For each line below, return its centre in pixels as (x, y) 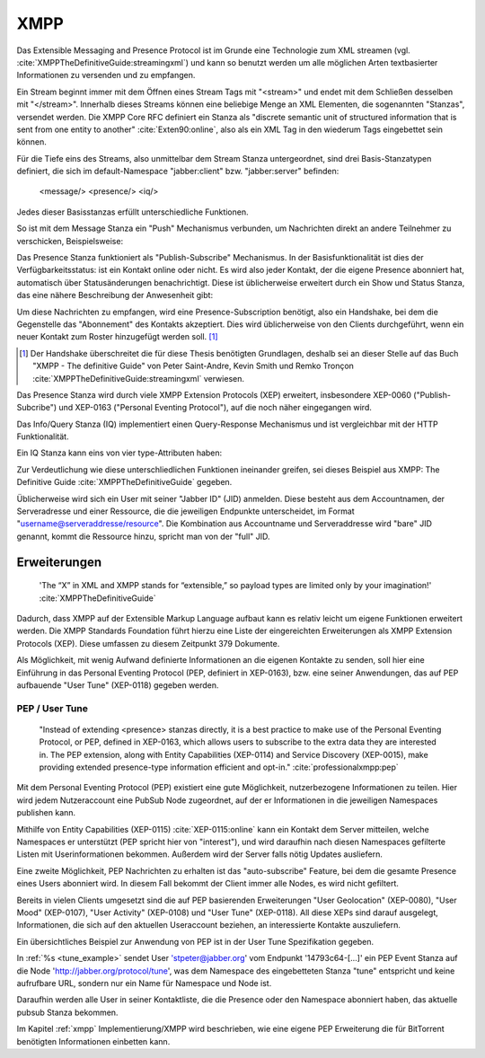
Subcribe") (37, 408)
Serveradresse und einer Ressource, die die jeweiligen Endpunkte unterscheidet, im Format (185, 511)
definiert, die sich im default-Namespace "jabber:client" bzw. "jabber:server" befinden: (178, 172)
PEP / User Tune (53, 708)
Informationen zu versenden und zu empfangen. (106, 75)
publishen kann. (46, 813)
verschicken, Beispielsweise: (70, 241)
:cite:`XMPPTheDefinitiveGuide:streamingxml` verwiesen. (138, 378)
